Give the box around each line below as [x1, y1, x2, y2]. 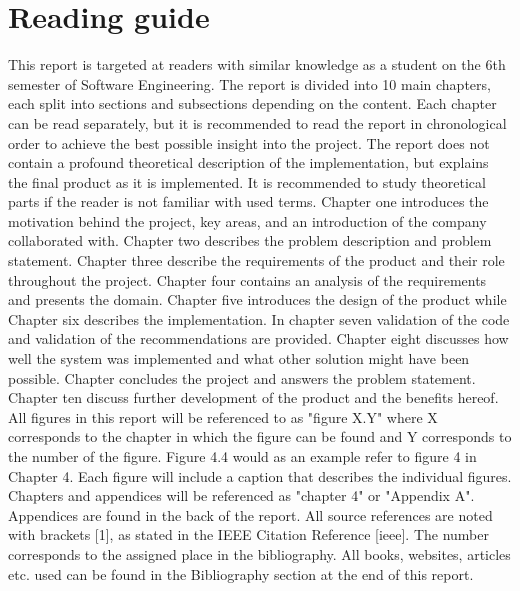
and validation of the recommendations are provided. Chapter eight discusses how [8, 328, 509, 349]
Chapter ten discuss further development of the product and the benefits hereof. [8, 387, 499, 408]
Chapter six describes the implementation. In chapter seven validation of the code [8, 308, 510, 329]
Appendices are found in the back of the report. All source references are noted [8, 504, 493, 525]
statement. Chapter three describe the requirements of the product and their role [8, 250, 505, 271]
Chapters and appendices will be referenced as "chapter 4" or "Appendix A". [8, 485, 475, 506]
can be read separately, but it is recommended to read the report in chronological [8, 112, 507, 133]
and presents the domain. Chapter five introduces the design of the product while [8, 289, 507, 310]
